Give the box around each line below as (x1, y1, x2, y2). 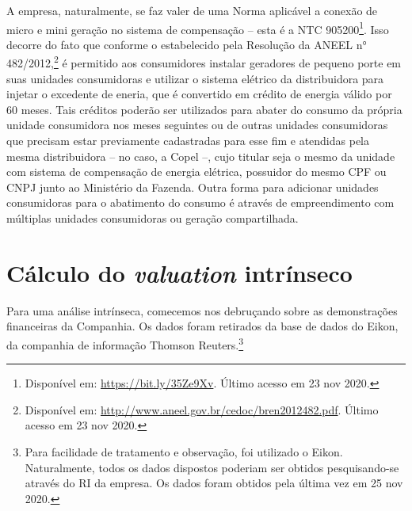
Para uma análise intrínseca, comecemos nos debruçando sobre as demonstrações (6, 302, 398, 318)
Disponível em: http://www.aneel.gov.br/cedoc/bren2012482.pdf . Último (25, 401, 379, 418)
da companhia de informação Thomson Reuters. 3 (6, 334, 244, 353)
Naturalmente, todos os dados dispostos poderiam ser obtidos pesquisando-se (25, 459, 399, 475)
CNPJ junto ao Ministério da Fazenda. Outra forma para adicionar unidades (6, 178, 379, 195)
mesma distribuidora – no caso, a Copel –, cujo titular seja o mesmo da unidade (6, 147, 395, 164)
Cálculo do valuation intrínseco (6, 256, 353, 289)
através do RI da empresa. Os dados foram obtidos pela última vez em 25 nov (25, 475, 403, 491)
